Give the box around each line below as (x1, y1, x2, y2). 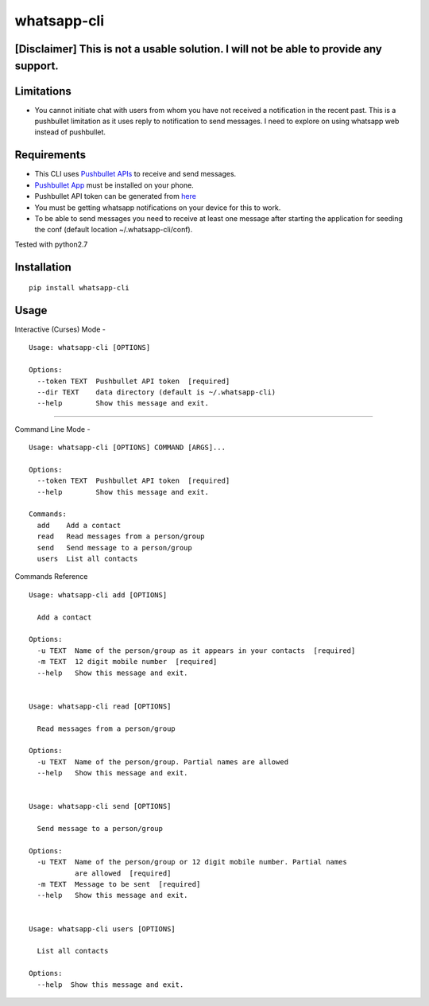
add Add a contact (37, 521, 122, 530)
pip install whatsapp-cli (29, 283, 130, 293)
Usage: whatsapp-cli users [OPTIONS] (29, 924, 176, 934)
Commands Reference (14, 572, 88, 581)
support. (14, 59, 59, 72)
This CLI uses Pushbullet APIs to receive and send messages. (34, 169, 237, 179)
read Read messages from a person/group (37, 532, 206, 541)
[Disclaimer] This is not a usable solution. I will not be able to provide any (14, 42, 383, 56)
